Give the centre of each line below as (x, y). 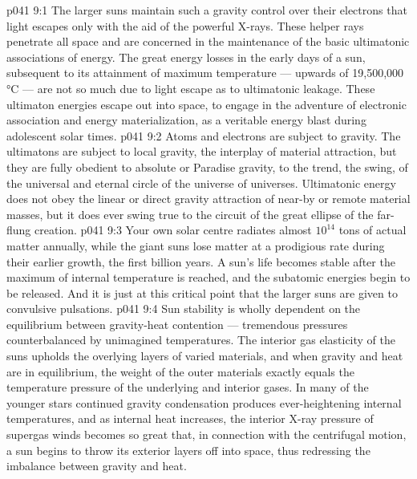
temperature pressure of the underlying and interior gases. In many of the (188, 387)
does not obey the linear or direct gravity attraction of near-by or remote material (208, 199)
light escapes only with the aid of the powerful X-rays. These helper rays (185, 25)
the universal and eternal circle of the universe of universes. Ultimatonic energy (201, 183)
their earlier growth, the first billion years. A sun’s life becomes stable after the (201, 261)
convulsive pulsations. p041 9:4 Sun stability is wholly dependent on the (184, 309)
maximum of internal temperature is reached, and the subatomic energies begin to (208, 277)
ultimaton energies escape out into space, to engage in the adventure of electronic (206, 104)
